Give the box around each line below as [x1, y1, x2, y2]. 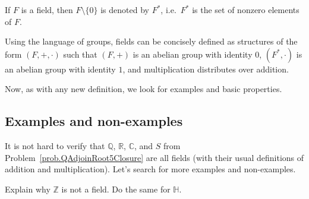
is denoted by [100, 4, 149, 15]
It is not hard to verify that [5, 140, 105, 152]
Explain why [5, 182, 51, 195]
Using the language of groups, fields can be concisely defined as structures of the [5, 35, 298, 48]
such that [63, 48, 97, 60]
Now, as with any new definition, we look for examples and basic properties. [5, 83, 282, 95]
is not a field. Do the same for [61, 182, 171, 195]
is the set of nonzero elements [192, 4, 299, 15]
